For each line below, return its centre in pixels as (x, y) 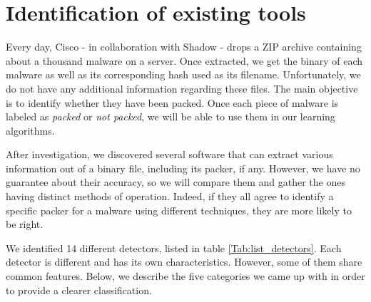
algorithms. (30, 130)
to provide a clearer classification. (79, 290)
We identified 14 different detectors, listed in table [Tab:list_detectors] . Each (174, 248)
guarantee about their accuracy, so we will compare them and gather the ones (176, 182)
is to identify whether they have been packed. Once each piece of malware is (172, 102)
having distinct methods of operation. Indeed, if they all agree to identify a (170, 196)
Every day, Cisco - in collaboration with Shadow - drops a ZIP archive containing (184, 47)
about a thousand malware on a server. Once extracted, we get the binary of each (184, 60)
